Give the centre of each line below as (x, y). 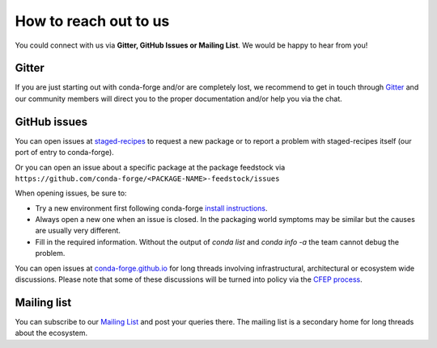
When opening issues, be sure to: (71, 193)
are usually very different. (78, 231)
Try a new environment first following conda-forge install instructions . (151, 208)
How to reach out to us (92, 21)
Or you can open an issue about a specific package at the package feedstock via (150, 167)
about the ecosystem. (51, 333)
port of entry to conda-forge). (65, 153)
